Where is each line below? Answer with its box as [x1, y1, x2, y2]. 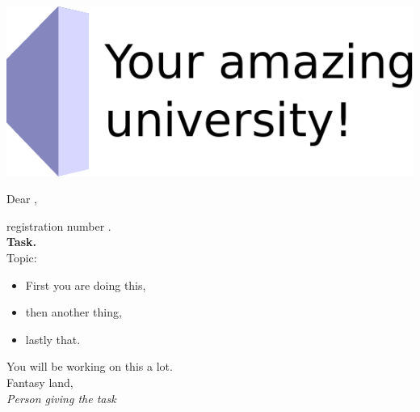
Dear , [6, 190, 37, 207]
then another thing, [25, 304, 122, 321]
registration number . [6, 217, 111, 234]
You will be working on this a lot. [6, 358, 173, 375]
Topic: [6, 249, 37, 266]
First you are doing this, [25, 276, 146, 293]
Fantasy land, [6, 374, 73, 391]
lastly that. [25, 330, 81, 347]
